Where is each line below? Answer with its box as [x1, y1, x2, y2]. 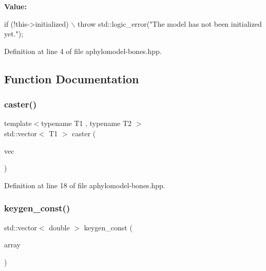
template [4, 118, 32, 129]
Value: [4, 1, 27, 11]
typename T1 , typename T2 [41, 118, 132, 129]
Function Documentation [4, 70, 139, 86]
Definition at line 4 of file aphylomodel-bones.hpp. [4, 45, 162, 56]
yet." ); [4, 28, 24, 39]
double [49, 222, 70, 232]
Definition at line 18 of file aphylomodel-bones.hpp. [4, 179, 165, 190]
